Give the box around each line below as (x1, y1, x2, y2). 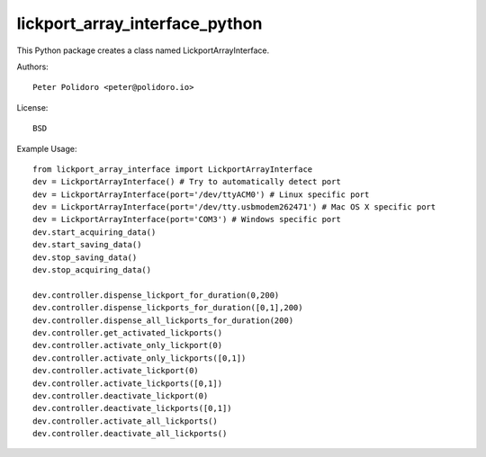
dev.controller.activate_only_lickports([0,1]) (32, 353, 247, 363)
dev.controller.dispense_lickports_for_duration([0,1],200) (32, 302, 303, 313)
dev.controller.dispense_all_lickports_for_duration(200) (32, 315, 294, 326)
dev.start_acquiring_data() (32, 227, 157, 237)
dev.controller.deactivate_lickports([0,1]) (32, 403, 233, 414)
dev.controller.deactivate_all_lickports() (32, 428, 228, 439)
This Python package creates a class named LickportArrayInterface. (16, 45, 270, 56)
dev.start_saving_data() (32, 239, 142, 250)
